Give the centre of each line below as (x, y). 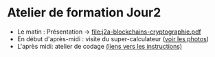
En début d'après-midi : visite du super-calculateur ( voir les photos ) (113, 38)
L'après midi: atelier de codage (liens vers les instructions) (100, 46)
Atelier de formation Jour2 (84, 13)
